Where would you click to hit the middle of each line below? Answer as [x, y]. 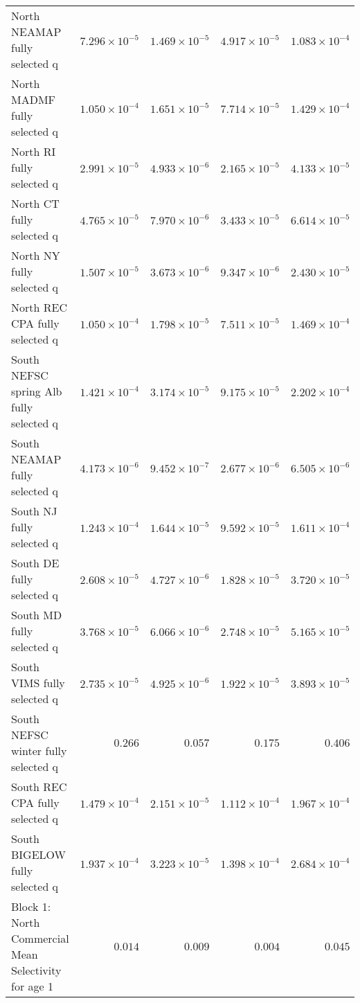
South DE [35, 563]
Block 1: [31, 906]
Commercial [40, 938]
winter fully [39, 751]
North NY [36, 255]
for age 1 [32, 986]
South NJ [34, 511]
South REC [39, 787]
